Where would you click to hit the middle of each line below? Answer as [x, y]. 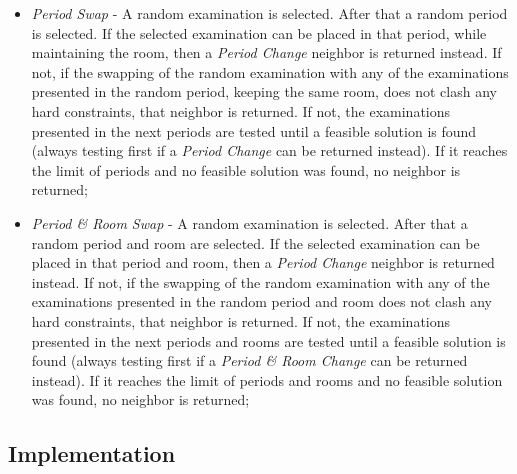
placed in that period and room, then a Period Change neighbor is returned [263, 262]
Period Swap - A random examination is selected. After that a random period [269, 13]
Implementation [92, 453]
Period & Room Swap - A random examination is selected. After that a [249, 222]
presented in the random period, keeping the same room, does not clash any [264, 91]
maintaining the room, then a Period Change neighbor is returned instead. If [266, 52]
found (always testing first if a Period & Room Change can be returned [249, 360]
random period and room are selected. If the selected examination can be [255, 242]
